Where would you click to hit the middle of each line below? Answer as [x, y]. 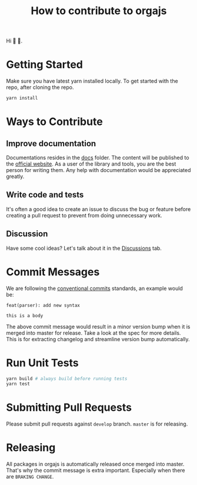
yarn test [18, 384]
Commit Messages [53, 272]
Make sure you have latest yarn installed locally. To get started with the [92, 81]
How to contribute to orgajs [99, 11]
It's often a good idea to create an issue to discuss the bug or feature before [98, 209]
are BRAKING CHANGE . [30, 477]
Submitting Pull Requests [69, 408]
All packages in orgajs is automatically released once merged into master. [95, 464]
